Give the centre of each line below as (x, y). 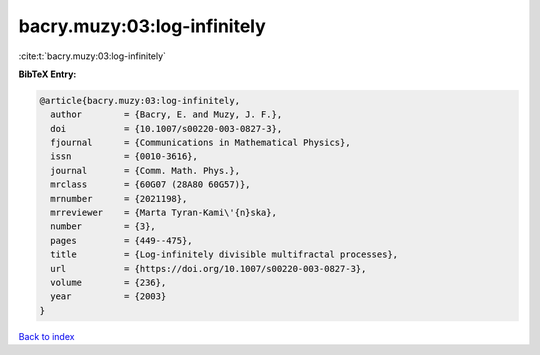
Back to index (46, 336)
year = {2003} (108, 296)
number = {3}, (103, 226)
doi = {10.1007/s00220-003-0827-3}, (166, 128)
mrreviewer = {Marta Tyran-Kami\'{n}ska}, (163, 213)
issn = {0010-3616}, (124, 156)
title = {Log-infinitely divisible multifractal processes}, (224, 254)
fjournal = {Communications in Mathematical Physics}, (200, 143)
